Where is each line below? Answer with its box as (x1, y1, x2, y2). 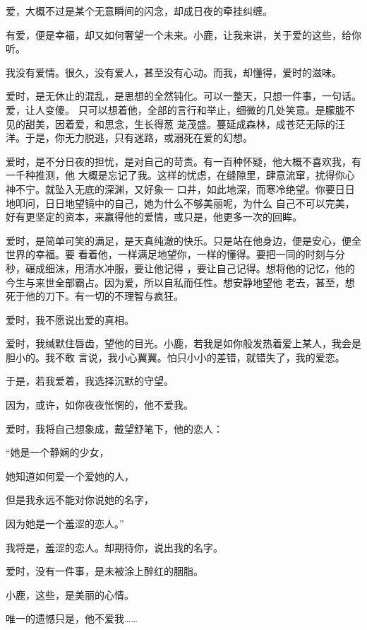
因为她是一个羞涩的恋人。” (6, 516, 124, 531)
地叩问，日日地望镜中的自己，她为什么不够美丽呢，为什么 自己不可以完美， (6, 195, 355, 210)
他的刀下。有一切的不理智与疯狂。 (25, 288, 183, 303)
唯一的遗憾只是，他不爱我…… (6, 611, 138, 626)
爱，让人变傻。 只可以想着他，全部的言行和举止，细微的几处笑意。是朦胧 (6, 102, 345, 117)
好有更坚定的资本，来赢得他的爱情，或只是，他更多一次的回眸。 (6, 209, 302, 224)
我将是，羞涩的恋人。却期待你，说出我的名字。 (6, 539, 223, 554)
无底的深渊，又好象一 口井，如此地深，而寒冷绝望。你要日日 (74, 181, 355, 196)
